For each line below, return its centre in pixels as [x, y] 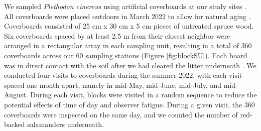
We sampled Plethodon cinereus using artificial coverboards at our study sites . [125, 6]
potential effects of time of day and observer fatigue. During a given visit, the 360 [129, 104]
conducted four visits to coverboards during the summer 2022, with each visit [123, 75]
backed [15, 124]
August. [16, 95]
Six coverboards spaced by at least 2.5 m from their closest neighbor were [117, 35]
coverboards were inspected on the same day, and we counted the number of [121, 114]
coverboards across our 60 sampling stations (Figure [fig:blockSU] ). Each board [126, 55]
